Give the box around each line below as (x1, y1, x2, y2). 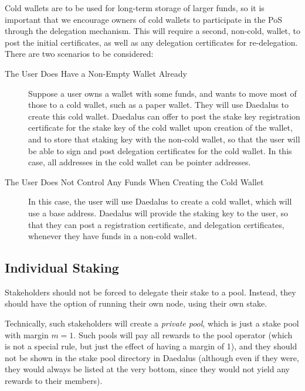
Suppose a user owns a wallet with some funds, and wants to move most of (28, 87, 297, 99)
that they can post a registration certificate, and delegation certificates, (28, 218, 284, 230)
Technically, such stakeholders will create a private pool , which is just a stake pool (5, 317, 299, 329)
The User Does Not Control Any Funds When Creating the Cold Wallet (5, 175, 264, 188)
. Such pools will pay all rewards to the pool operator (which (73, 328, 293, 341)
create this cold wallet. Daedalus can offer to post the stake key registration (28, 110, 300, 122)
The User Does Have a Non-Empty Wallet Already (5, 67, 187, 79)
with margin (5, 328, 49, 341)
